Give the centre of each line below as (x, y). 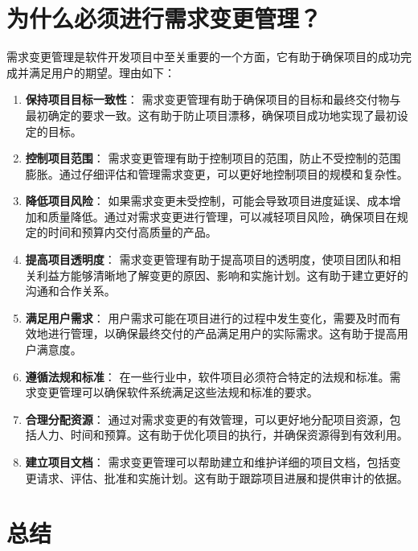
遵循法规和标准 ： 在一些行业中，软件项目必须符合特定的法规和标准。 (207, 376)
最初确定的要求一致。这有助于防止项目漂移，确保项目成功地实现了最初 (211, 115)
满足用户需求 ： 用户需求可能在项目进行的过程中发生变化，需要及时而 (207, 317)
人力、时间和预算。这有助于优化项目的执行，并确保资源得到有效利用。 (222, 435)
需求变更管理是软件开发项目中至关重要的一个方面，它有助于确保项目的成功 (203, 57)
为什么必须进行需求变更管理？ (164, 18)
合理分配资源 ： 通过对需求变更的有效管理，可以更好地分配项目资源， (207, 419)
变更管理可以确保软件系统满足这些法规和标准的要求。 (177, 392)
